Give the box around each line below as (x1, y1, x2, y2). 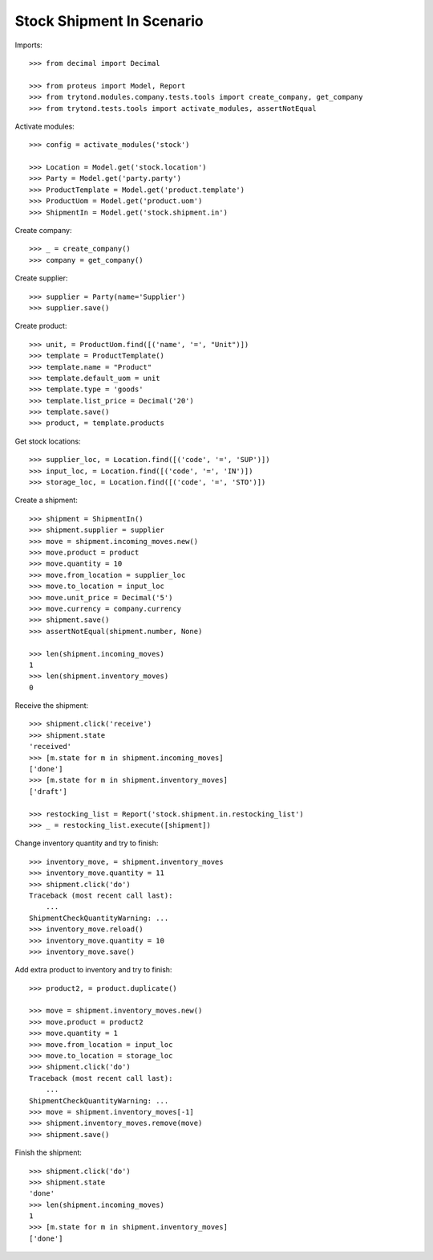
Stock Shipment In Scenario (14, 12, 204, 30)
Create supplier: (14, 273, 68, 283)
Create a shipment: (14, 495, 78, 505)
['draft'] (29, 787, 67, 796)
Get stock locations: (14, 436, 81, 446)
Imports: (14, 40, 43, 50)
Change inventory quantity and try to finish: (14, 838, 159, 848)
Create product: (14, 321, 67, 331)
